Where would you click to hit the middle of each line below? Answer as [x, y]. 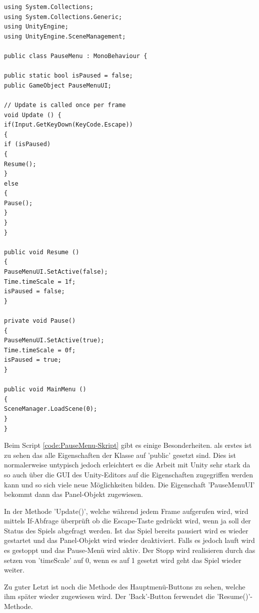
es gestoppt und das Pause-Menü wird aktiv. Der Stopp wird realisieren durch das [130, 550]
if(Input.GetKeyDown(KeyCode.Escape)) [68, 125]
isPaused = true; [33, 360]
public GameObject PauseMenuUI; [58, 85]
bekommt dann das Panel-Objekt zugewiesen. [74, 494]
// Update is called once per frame [65, 105]
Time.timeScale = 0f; [40, 350]
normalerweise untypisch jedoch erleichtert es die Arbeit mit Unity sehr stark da [127, 465]
